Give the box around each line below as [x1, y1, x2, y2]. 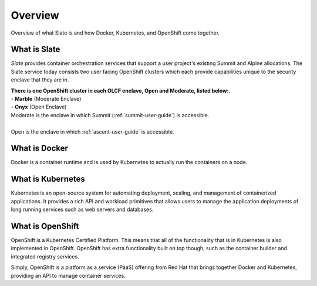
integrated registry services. [11, 253, 79, 260]
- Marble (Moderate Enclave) [11, 96, 82, 103]
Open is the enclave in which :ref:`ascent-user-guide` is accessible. [11, 128, 174, 135]
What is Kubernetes [11, 174, 85, 184]
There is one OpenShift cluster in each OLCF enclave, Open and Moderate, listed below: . [11, 87, 231, 94]
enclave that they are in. [11, 76, 69, 83]
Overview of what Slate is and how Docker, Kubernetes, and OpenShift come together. [11, 29, 220, 36]
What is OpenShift [11, 221, 79, 231]
